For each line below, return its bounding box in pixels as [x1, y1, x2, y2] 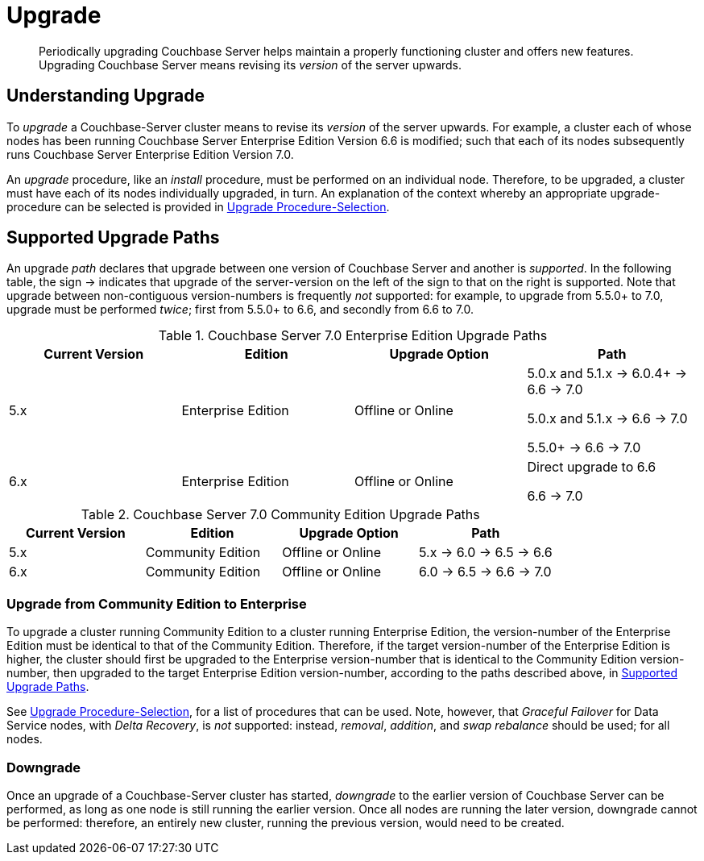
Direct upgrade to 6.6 [527, 459, 656, 476]
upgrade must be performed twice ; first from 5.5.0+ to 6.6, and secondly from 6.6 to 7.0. [6, 302, 474, 317]
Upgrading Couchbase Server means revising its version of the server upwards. [39, 57, 462, 72]
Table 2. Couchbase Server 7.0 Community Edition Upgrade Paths [81, 506, 480, 523]
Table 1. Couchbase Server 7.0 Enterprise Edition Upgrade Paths [158, 327, 548, 344]
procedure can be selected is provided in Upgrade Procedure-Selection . [6, 199, 390, 214]
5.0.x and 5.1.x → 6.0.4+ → [527, 365, 688, 382]
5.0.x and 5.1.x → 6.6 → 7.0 [527, 410, 688, 427]
